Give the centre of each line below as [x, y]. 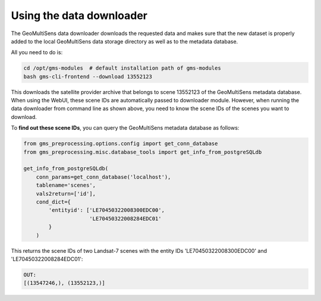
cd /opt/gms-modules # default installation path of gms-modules [122, 68]
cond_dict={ [53, 202]
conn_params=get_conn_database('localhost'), [103, 177]
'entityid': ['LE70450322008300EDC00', [106, 210]
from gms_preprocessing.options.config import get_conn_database [121, 144]
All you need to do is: [37, 52]
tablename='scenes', [66, 185]
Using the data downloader [79, 15]
